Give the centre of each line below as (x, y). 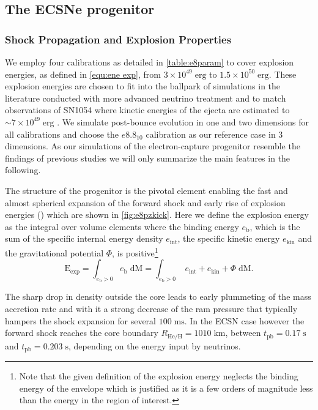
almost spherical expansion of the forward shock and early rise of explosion (145, 202)
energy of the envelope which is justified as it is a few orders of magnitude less (166, 388)
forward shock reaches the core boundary (82, 333)
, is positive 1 (135, 252)
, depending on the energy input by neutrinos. (154, 345)
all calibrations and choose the (62, 134)
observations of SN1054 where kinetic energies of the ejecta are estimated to (147, 110)
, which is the (275, 226)
